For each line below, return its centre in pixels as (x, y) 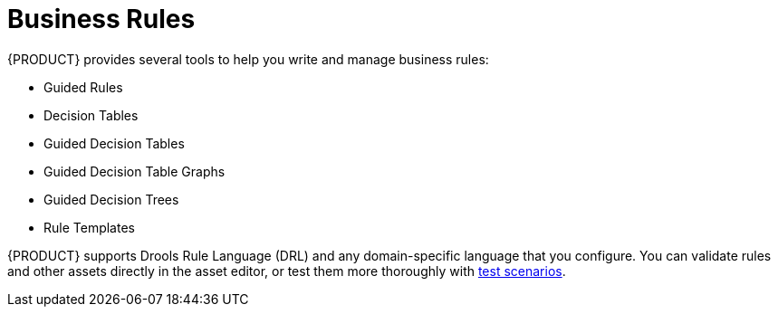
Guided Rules (83, 87)
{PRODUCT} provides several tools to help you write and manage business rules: (248, 59)
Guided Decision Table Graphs (134, 171)
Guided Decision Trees (111, 199)
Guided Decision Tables (114, 143)
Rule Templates (89, 227)
